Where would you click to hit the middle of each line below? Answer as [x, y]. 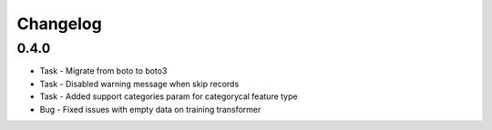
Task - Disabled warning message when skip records [139, 84]
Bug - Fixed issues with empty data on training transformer [150, 109]
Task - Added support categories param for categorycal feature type [169, 96]
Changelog [59, 24]
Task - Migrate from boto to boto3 [103, 71]
